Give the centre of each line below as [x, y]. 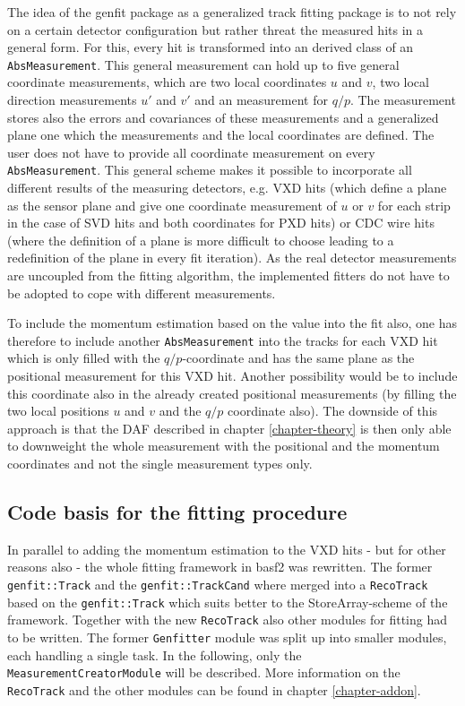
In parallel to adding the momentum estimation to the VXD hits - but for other [227, 549]
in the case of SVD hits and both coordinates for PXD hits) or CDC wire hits [221, 223]
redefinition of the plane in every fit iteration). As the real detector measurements [232, 258]
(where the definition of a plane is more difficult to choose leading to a [201, 240]
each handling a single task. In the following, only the [155, 654]
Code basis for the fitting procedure [177, 512]
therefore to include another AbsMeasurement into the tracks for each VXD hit [223, 340]
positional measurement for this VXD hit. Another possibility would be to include [232, 376]
